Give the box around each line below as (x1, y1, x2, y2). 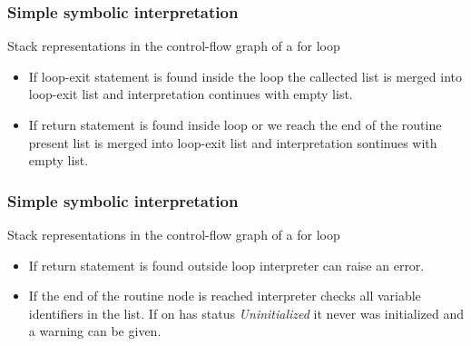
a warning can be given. (28, 321, 162, 341)
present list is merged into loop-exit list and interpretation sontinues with (28, 133, 437, 152)
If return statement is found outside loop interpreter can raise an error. (28, 255, 425, 274)
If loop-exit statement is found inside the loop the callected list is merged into (28, 66, 462, 85)
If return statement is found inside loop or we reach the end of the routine (28, 115, 442, 133)
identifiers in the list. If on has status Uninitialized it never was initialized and (28, 303, 464, 322)
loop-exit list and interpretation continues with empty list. (28, 84, 353, 104)
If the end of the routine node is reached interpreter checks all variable (28, 286, 421, 305)
